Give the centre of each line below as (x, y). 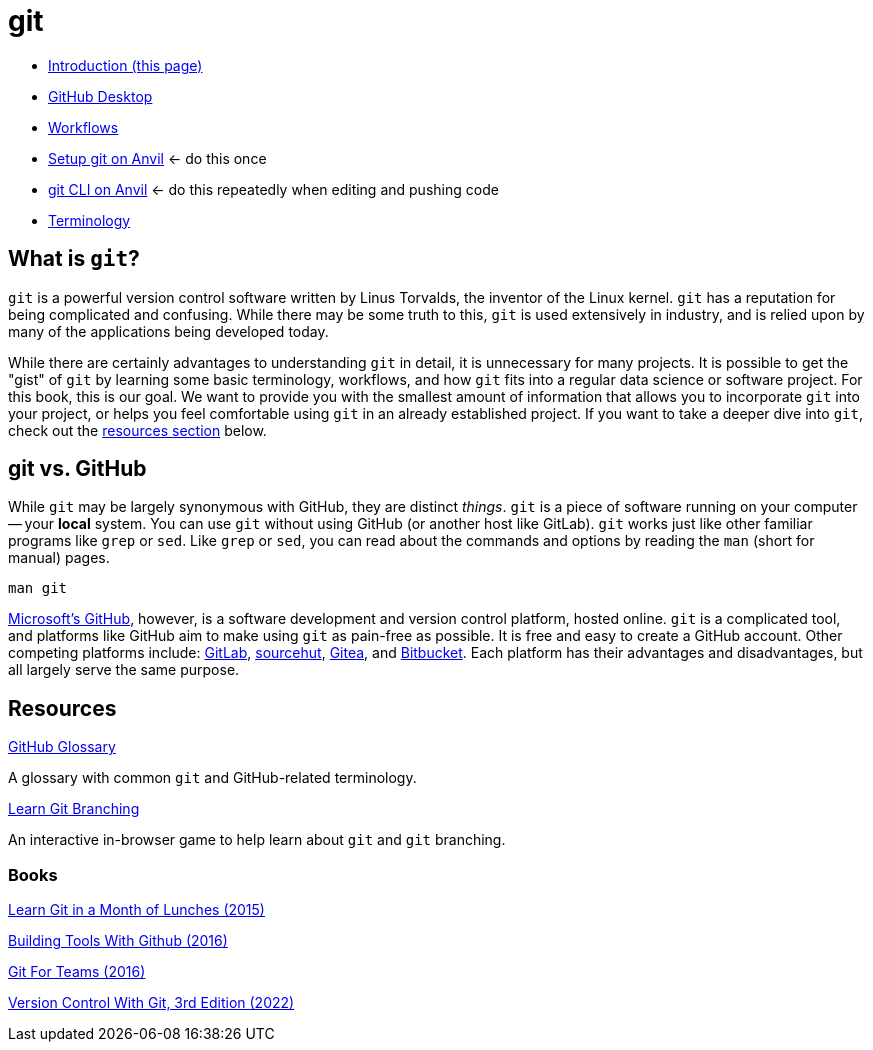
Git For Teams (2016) (77, 972)
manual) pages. (59, 558)
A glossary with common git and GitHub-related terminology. (212, 778)
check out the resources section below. (137, 430)
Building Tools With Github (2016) (118, 941)
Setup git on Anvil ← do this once (157, 158)
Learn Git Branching (74, 809)
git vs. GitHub (77, 469)
